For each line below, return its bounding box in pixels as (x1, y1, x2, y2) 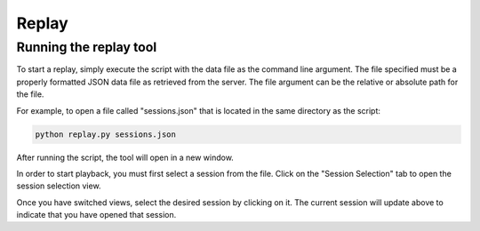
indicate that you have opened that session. (16, 210, 177, 220)
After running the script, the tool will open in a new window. (16, 152, 235, 163)
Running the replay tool (16, 39, 157, 55)
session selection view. (16, 180, 101, 191)
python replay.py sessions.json (35, 129, 177, 139)
